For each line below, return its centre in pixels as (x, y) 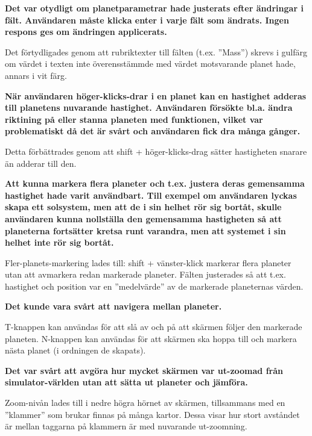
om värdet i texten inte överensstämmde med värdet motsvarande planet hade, (150, 64)
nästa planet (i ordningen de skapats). (75, 350)
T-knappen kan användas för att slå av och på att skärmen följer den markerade (154, 327)
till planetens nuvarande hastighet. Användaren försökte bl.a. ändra (149, 107)
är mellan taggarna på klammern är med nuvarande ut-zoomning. (126, 426)
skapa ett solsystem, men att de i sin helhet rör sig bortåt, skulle (143, 207)
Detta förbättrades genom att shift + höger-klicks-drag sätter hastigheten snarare (156, 151)
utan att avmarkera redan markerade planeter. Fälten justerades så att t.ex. (145, 274)
